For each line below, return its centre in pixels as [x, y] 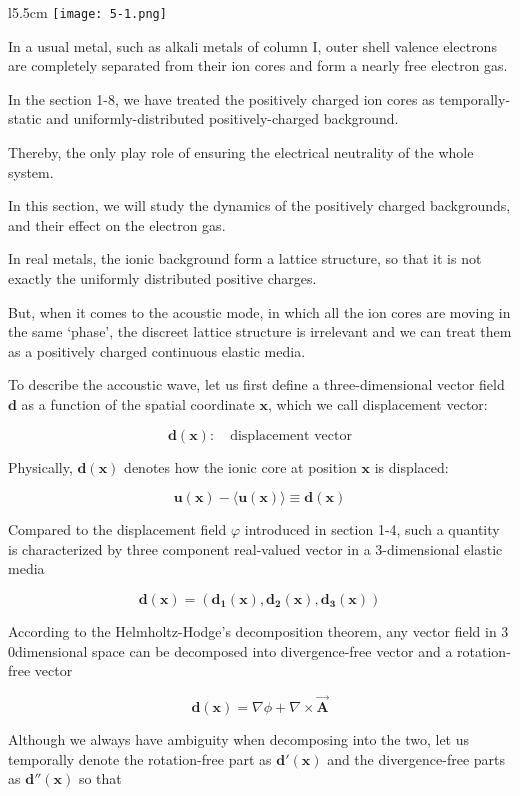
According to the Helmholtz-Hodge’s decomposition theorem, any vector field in [252, 630]
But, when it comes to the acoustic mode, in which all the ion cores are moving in [259, 311]
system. [31, 171]
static [25, 118]
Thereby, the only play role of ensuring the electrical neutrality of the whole [241, 152]
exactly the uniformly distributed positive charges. [162, 278]
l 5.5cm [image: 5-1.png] [87, 12]
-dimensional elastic [442, 548]
